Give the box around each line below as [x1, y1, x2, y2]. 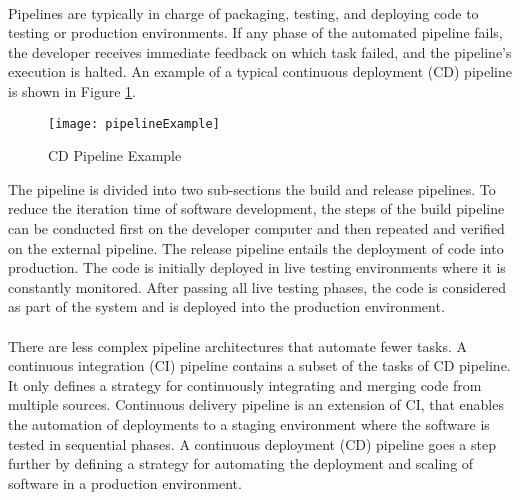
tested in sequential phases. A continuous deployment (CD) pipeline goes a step [8, 433, 496, 454]
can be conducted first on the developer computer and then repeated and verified [8, 218, 505, 238]
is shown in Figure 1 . [8, 80, 136, 101]
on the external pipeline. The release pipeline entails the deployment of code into [8, 237, 504, 258]
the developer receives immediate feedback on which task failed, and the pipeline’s [8, 41, 512, 62]
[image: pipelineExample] [48, 116, 220, 131]
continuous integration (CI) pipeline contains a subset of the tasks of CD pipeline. [8, 355, 511, 376]
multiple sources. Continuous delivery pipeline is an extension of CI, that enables [8, 394, 504, 415]
